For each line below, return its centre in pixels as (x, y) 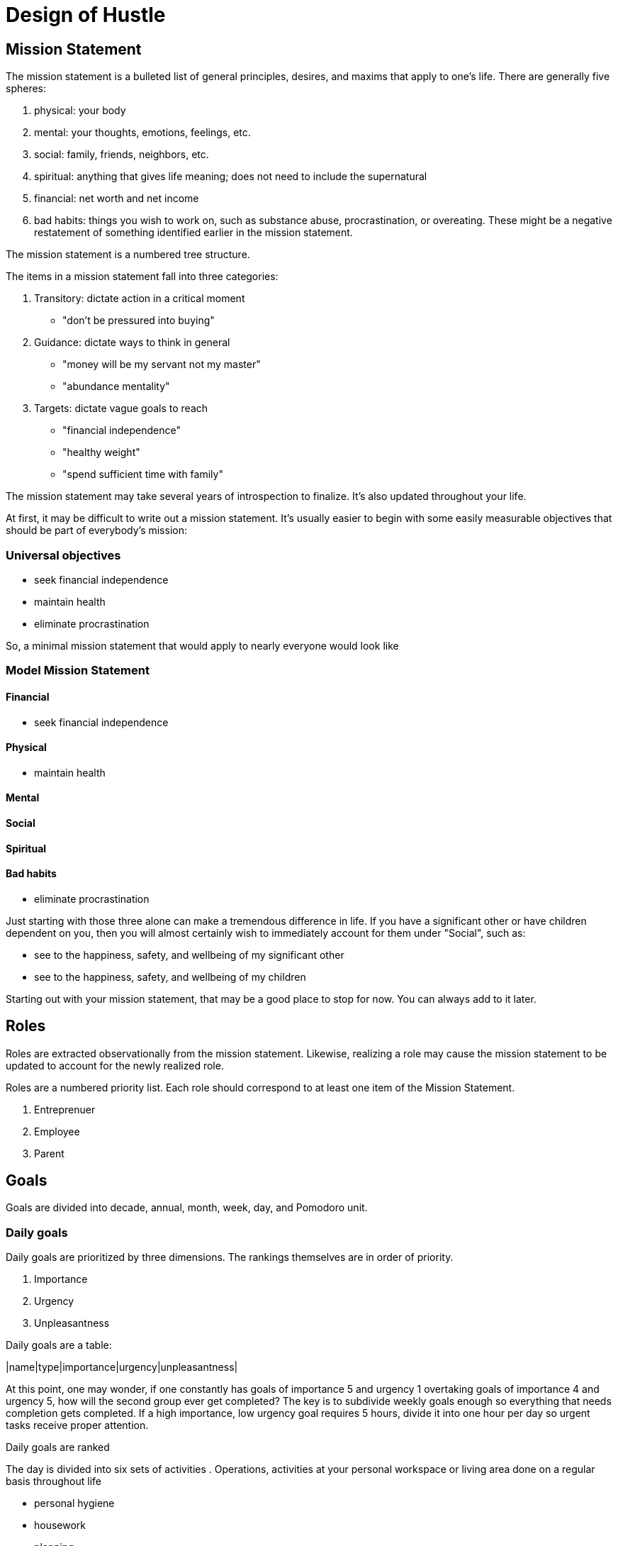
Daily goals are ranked (58, 1447)
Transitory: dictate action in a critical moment (140, 299)
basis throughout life (54, 1481)
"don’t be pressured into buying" (139, 321)
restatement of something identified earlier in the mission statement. (193, 233)
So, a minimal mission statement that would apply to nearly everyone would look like (202, 645)
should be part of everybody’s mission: (96, 530)
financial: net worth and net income (117, 199)
